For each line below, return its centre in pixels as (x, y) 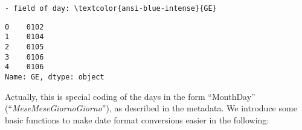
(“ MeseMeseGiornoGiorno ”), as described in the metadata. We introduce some (151, 108)
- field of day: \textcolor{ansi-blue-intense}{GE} (111, 8)
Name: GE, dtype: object (55, 77)
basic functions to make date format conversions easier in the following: (137, 119)
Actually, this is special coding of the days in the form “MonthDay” (130, 96)
